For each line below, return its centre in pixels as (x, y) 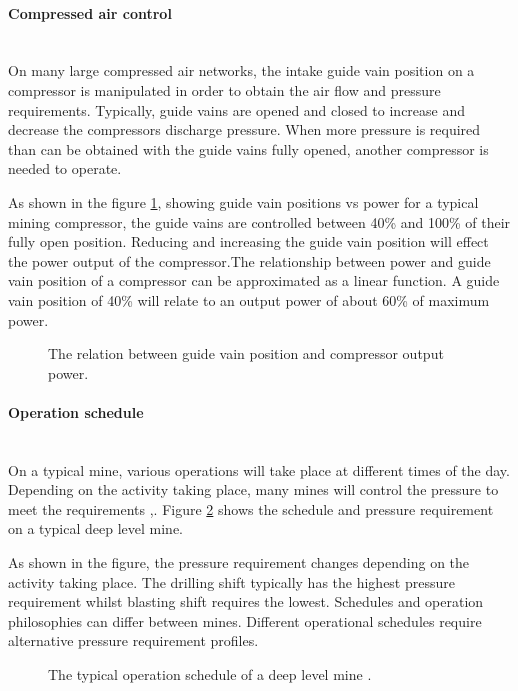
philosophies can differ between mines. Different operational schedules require (245, 620)
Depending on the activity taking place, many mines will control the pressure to (253, 489)
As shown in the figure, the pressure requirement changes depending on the (239, 562)
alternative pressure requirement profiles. (133, 640)
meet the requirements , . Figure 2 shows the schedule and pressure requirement (251, 508)
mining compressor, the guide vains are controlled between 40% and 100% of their (259, 221)
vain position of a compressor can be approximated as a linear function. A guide (254, 280)
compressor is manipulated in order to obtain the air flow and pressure (224, 89)
